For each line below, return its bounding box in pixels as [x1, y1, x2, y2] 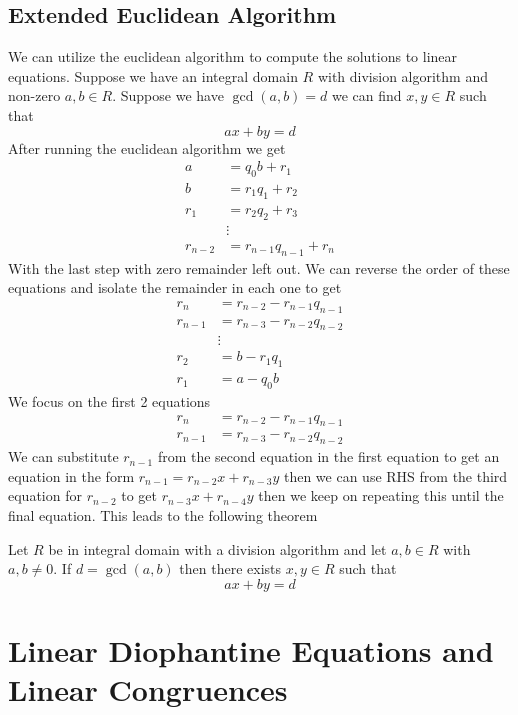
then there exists [179, 558, 282, 579]
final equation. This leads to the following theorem [8, 505, 318, 526]
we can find [332, 85, 402, 106]
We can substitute [8, 446, 119, 467]
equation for [8, 485, 82, 506]
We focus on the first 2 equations [8, 391, 211, 412]
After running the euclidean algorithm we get [8, 137, 286, 158]
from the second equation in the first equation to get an [157, 446, 500, 467]
